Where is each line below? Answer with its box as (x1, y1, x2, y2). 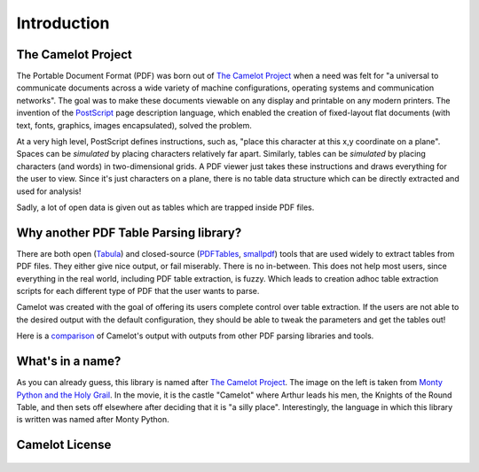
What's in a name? (16, 354, 122, 369)
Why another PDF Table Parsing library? (16, 225, 242, 240)
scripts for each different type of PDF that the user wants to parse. (16, 286, 260, 297)
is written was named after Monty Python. (16, 414, 170, 425)
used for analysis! (16, 186, 82, 197)
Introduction (16, 13, 110, 33)
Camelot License (16, 437, 112, 453)
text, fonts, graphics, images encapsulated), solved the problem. (16, 120, 252, 130)
